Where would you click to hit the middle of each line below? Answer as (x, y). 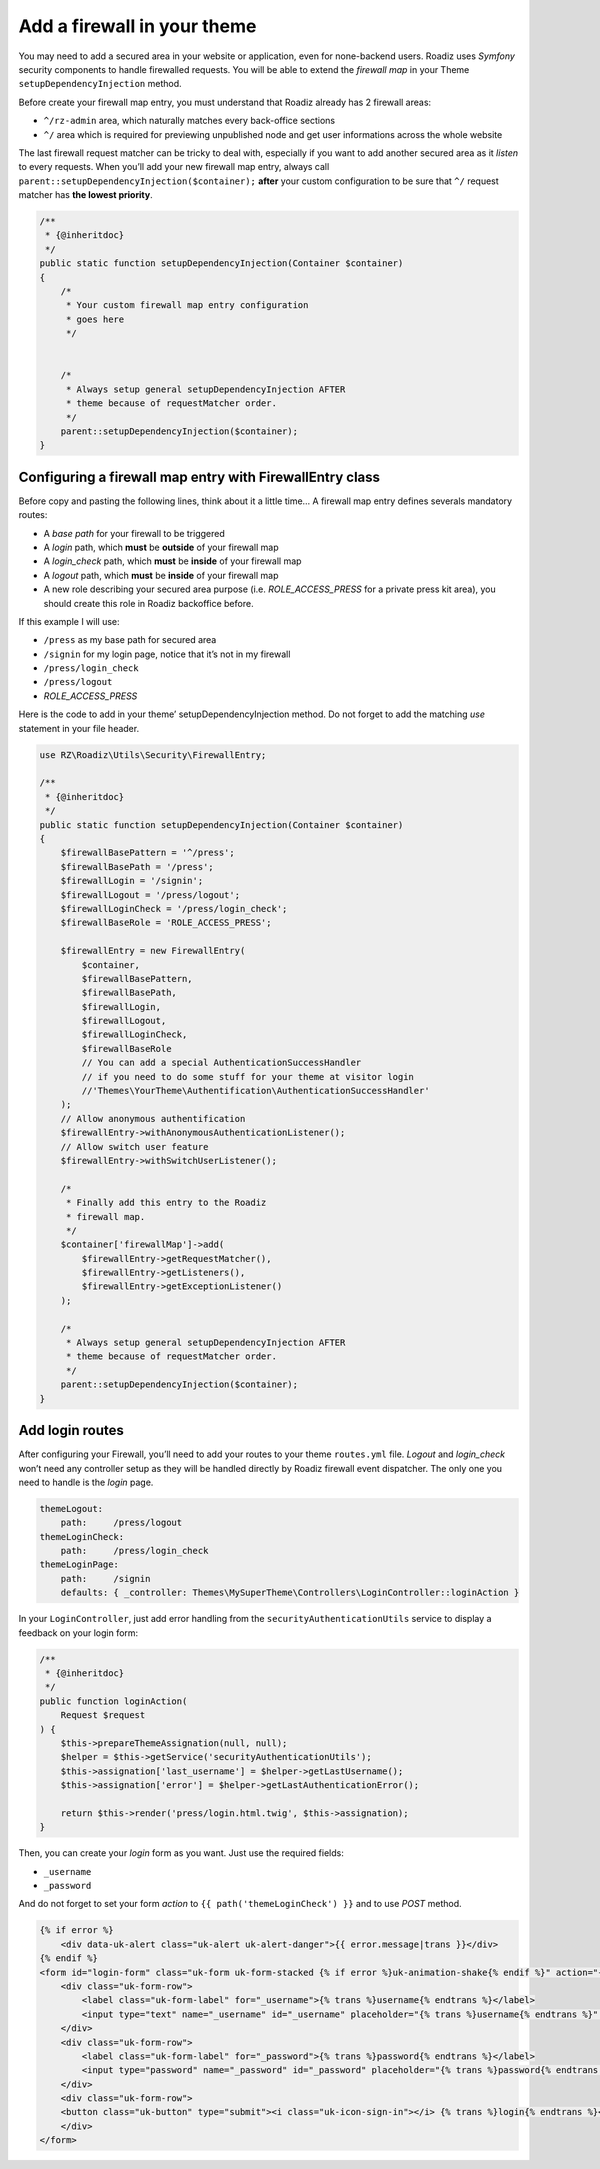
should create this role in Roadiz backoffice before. (148, 603)
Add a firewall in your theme (137, 26)
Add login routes (71, 1430)
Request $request (103, 1715)
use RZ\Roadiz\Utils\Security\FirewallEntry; (153, 754)
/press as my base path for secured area (130, 640)
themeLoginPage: (79, 1564)
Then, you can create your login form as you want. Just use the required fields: (181, 1853)
